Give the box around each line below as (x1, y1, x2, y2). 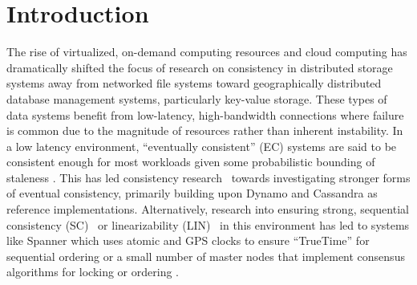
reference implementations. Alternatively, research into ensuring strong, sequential (6, 201, 409, 218)
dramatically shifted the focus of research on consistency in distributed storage (6, 59, 393, 75)
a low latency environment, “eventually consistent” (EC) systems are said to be (6, 137, 397, 154)
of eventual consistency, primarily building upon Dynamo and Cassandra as (6, 185, 378, 202)
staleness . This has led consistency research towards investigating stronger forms (6, 169, 411, 185)
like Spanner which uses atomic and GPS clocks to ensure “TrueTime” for (6, 232, 370, 249)
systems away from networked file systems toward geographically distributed (6, 75, 382, 92)
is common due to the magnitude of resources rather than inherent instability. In (6, 122, 403, 139)
